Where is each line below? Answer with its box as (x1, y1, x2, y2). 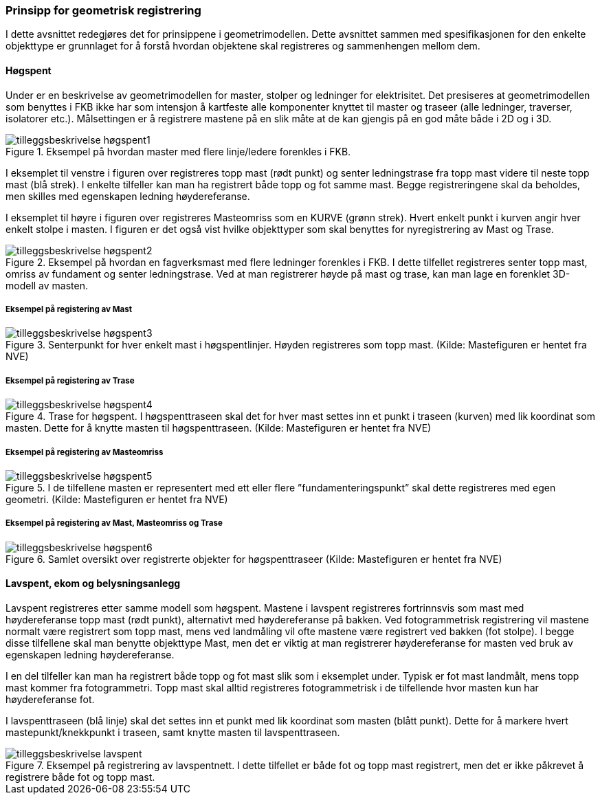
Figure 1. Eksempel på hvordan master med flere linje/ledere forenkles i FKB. (5, 145, 351, 157)
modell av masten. (5, 279, 88, 291)
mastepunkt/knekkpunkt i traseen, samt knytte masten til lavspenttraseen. (5, 726, 340, 738)
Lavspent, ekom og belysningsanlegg (5, 577, 181, 590)
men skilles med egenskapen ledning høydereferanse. (5, 190, 250, 202)
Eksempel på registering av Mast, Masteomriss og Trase (5, 518, 223, 529)
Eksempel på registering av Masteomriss (5, 447, 164, 457)
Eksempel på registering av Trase (5, 375, 135, 386)
